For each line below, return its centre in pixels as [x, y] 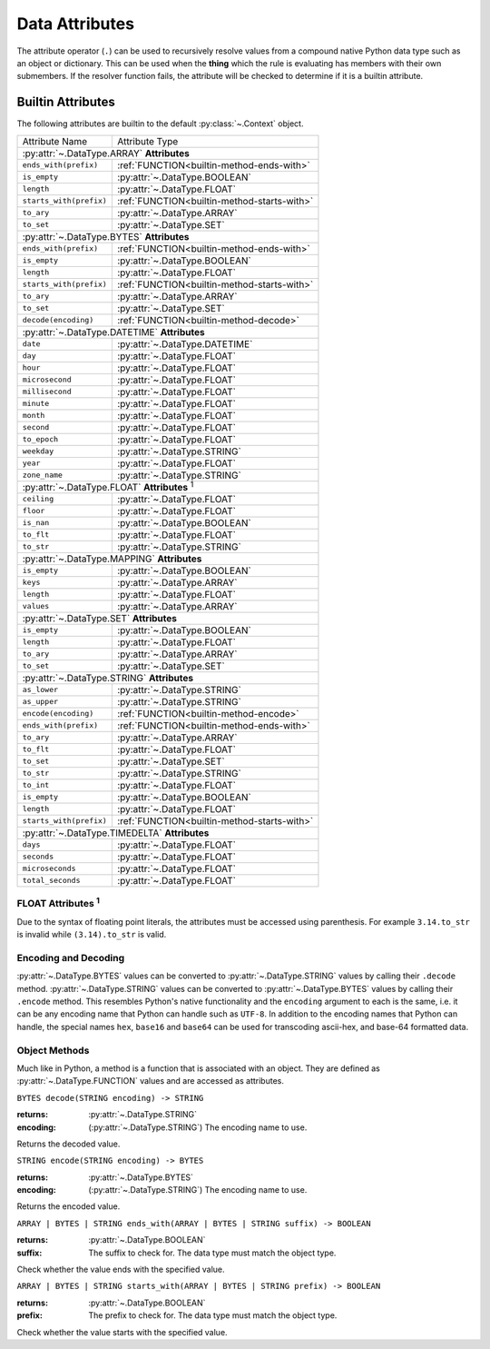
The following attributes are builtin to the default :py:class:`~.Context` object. [160, 124]
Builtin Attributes [66, 102]
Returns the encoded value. [69, 1206]
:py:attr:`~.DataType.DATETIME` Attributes [113, 332]
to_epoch [40, 439]
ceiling [38, 499]
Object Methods [53, 1050]
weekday [38, 451]
